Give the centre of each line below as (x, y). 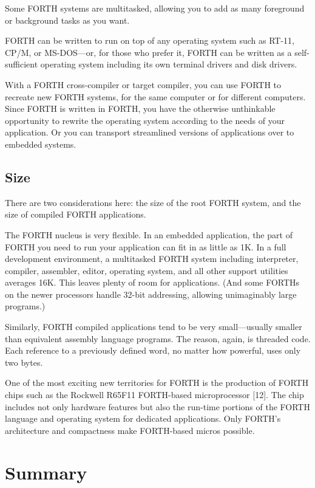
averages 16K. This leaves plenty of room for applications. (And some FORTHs (152, 282)
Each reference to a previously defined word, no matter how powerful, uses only (153, 350)
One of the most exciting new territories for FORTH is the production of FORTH (157, 383)
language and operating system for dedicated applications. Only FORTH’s (143, 418)
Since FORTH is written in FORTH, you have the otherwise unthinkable (140, 108)
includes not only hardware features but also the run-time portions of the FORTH (157, 406)
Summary (46, 472)
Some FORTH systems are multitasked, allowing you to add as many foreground (155, 8)
